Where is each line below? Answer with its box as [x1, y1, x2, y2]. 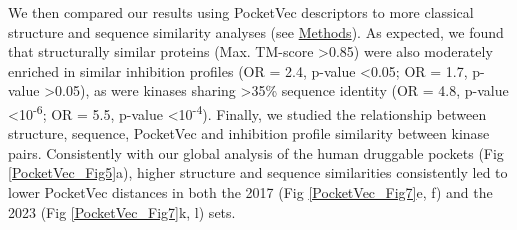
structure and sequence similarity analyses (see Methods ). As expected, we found [8, 21, 504, 42]
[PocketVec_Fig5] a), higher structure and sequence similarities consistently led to [8, 162, 508, 183]
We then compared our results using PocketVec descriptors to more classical [8, 2, 474, 22]
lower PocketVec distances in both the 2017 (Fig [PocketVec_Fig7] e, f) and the [8, 182, 493, 202]
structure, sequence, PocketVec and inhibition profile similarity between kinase [8, 123, 490, 144]
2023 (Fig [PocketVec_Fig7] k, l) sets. [8, 201, 236, 222]
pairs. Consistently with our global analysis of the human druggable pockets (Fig [8, 142, 504, 163]
